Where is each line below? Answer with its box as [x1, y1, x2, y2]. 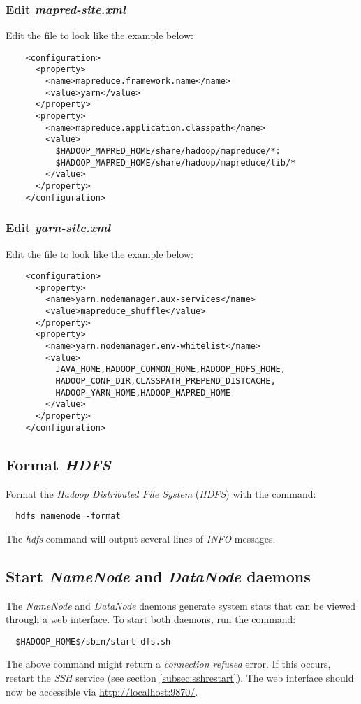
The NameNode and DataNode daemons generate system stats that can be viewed [6, 598, 356, 612]
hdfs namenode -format [15, 511, 121, 522]
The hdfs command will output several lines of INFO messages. [6, 531, 276, 545]
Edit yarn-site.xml [6, 219, 111, 236]
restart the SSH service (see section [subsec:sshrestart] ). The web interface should [6, 670, 354, 685]
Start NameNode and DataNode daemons [6, 565, 311, 587]
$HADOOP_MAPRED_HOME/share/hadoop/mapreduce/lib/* [55, 157, 296, 168]
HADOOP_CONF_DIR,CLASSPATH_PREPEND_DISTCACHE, [55, 376, 276, 387]
